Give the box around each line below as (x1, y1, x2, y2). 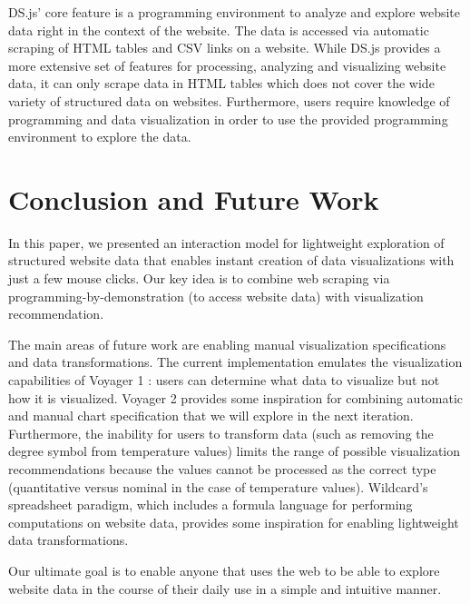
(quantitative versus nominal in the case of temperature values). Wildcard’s (8, 477, 428, 496)
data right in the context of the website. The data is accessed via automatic (8, 20, 429, 39)
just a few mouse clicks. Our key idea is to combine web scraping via (8, 269, 390, 288)
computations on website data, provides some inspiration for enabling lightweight (8, 512, 459, 531)
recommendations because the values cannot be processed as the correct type (8, 460, 436, 478)
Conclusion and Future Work (8, 180, 379, 217)
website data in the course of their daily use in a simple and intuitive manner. (8, 579, 442, 598)
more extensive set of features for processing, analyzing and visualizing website (8, 55, 446, 74)
